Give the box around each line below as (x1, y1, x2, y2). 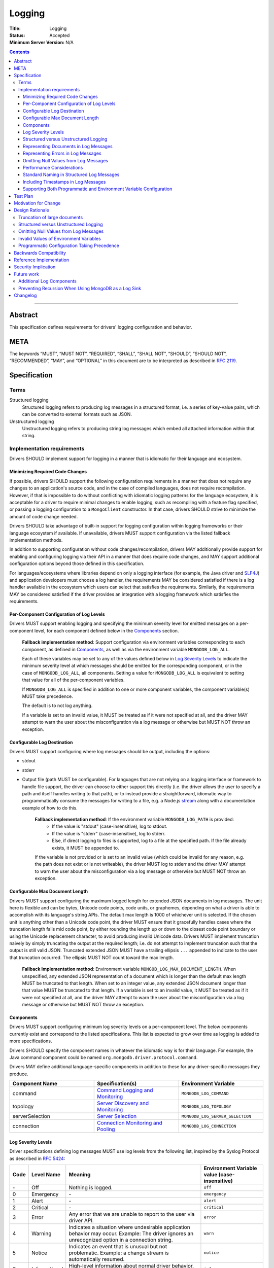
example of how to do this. (22, 804, 78, 811)
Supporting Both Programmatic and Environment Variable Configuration (23, 186, 173, 192)
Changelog (14, 292, 37, 298)
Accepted (49, 32, 70, 38)
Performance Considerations (23, 164, 83, 170)
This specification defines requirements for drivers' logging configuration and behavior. (9, 324, 192, 330)
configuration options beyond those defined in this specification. (9, 560, 145, 567)
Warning (31, 1230, 52, 1237)
